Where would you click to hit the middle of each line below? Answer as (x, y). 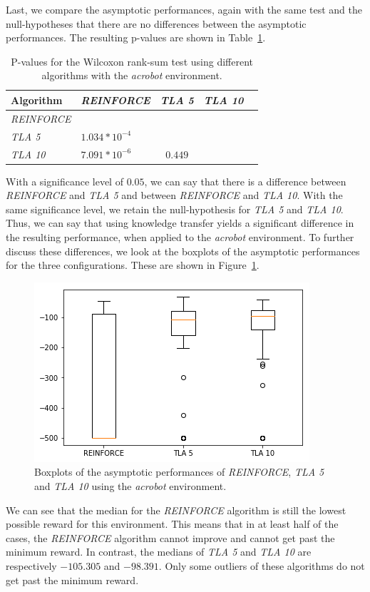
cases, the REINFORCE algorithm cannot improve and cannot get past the (170, 537)
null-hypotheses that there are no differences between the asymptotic (156, 23)
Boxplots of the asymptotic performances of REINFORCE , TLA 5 (179, 472)
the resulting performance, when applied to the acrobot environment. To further (180, 236)
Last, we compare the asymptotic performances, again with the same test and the (184, 9)
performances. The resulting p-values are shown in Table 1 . (136, 37)
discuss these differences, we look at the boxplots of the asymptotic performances (183, 251)
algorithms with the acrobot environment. (132, 75)
